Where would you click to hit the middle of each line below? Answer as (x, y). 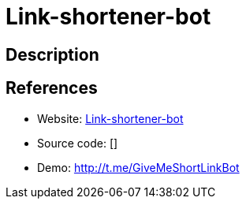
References (52, 88)
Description (52, 54)
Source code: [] (78, 143)
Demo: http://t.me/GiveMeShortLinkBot (138, 167)
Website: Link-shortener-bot (110, 118)
